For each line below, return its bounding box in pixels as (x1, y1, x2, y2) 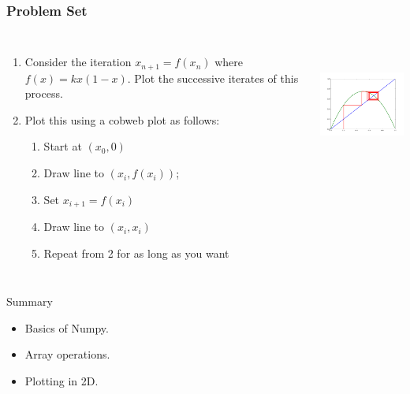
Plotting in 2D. (24, 373, 99, 389)
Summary (6, 293, 53, 310)
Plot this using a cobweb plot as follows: (24, 111, 220, 128)
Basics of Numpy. (24, 319, 109, 336)
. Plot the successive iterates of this (127, 69, 299, 86)
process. (24, 85, 63, 102)
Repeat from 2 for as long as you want (43, 244, 229, 261)
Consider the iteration (24, 54, 132, 70)
